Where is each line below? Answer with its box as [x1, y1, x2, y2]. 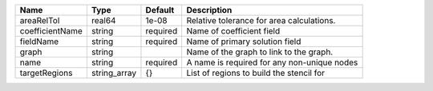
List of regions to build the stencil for [186, 68, 325, 78]
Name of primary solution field [186, 36, 301, 47]
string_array [91, 68, 137, 78]
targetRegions [19, 68, 73, 78]
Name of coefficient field [186, 26, 281, 36]
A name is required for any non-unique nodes [186, 57, 358, 68]
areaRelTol [19, 15, 60, 26]
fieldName [19, 36, 59, 47]
